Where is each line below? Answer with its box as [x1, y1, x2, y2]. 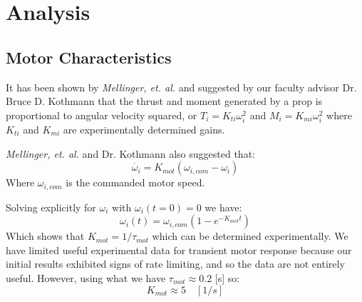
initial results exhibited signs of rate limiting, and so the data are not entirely [6, 256, 345, 271]
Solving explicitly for [6, 199, 96, 214]
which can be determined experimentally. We [152, 228, 348, 243]
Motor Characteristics [6, 46, 172, 68]
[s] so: [214, 270, 240, 285]
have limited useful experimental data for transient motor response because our [6, 242, 352, 257]
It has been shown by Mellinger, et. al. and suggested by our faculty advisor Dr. [6, 79, 357, 94]
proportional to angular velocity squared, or [6, 107, 197, 122]
